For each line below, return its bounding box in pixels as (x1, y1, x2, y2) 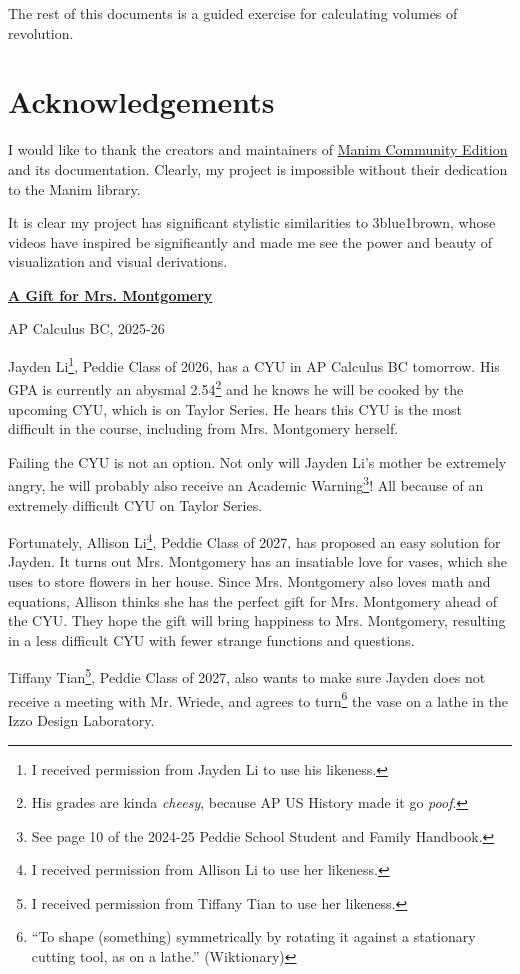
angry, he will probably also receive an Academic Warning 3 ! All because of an (8, 472, 484, 495)
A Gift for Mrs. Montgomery (8, 284, 213, 305)
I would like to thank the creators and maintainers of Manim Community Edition (8, 139, 508, 160)
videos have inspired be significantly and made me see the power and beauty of (8, 231, 493, 252)
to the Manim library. (8, 178, 141, 199)
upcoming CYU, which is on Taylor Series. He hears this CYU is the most (8, 398, 462, 419)
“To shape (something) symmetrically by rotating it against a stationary (31, 926, 476, 947)
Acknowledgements (8, 81, 275, 122)
